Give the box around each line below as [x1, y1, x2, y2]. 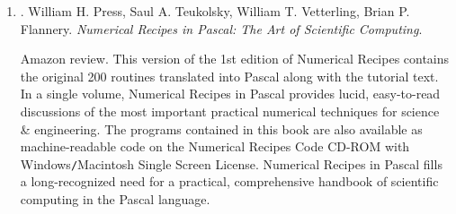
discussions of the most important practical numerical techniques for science [20, 101, 440, 120]
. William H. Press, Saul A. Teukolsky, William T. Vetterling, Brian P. [20, 2, 410, 20]
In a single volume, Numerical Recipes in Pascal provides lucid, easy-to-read [20, 84, 441, 103]
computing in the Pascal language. [20, 190, 210, 208]
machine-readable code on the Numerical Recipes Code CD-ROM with [20, 137, 410, 156]
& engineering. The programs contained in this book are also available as [20, 119, 423, 138]
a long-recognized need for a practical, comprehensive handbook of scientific [20, 172, 439, 191]
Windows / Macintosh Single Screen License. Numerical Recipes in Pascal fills [20, 154, 443, 173]
